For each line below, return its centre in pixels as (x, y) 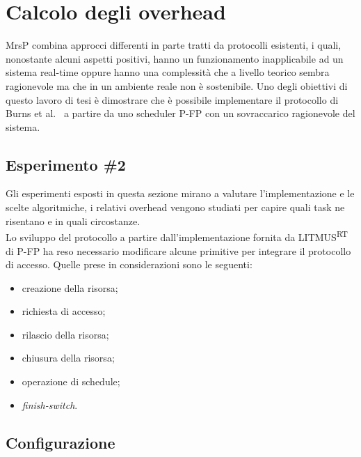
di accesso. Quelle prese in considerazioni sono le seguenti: (129, 264)
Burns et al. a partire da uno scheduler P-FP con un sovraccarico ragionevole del (180, 113)
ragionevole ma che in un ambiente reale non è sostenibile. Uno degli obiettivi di (177, 85)
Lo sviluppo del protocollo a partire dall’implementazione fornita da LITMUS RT (177, 236)
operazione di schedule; (71, 381)
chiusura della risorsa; (68, 358)
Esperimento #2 (66, 164)
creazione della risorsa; (70, 287)
